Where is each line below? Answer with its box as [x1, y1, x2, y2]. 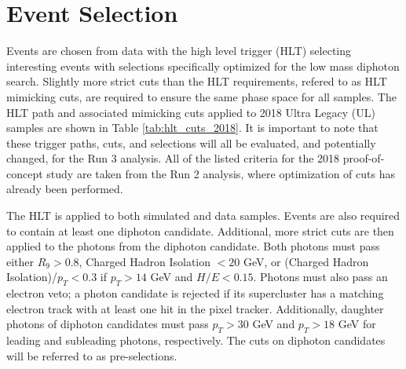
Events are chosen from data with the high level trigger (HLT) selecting [6, 42, 352, 59]
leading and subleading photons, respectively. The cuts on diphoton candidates [6, 332, 386, 349]
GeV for [338, 316, 376, 332]
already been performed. [6, 181, 123, 197]
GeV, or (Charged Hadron [243, 253, 369, 269]
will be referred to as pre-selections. [6, 347, 177, 364]
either [6, 253, 35, 269]
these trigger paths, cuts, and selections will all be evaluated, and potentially [6, 134, 376, 151]
